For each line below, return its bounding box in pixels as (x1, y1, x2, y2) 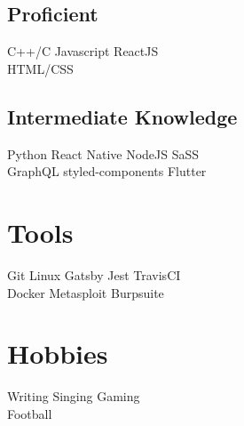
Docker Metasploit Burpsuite (7, 283, 164, 301)
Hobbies (7, 335, 108, 372)
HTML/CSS (7, 59, 74, 77)
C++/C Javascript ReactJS (7, 42, 159, 60)
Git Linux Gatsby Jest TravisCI (7, 265, 181, 284)
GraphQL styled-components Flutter (7, 162, 207, 181)
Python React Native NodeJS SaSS (7, 144, 200, 163)
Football (7, 404, 52, 422)
